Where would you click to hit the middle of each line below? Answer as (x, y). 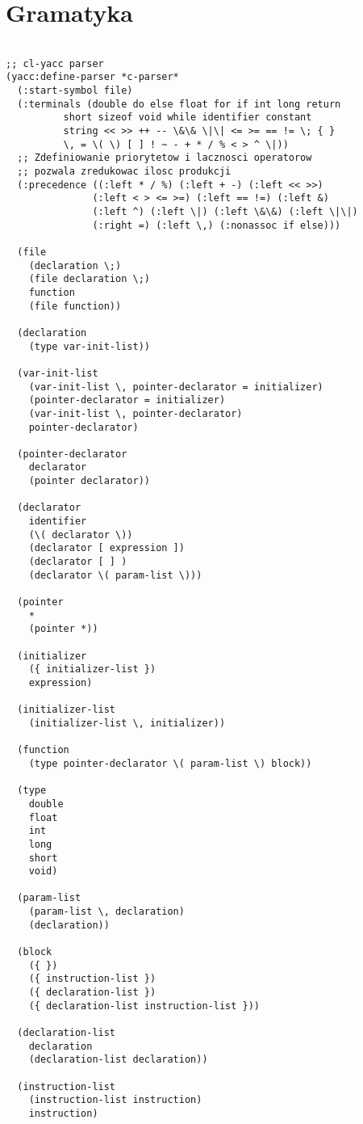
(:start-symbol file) (75, 91)
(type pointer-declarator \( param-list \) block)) (170, 763)
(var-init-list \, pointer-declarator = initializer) (176, 387)
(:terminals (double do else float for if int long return (179, 104)
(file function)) (75, 306)
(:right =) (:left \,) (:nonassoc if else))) (217, 225)
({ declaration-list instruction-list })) (144, 1006)
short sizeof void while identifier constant (188, 118)
